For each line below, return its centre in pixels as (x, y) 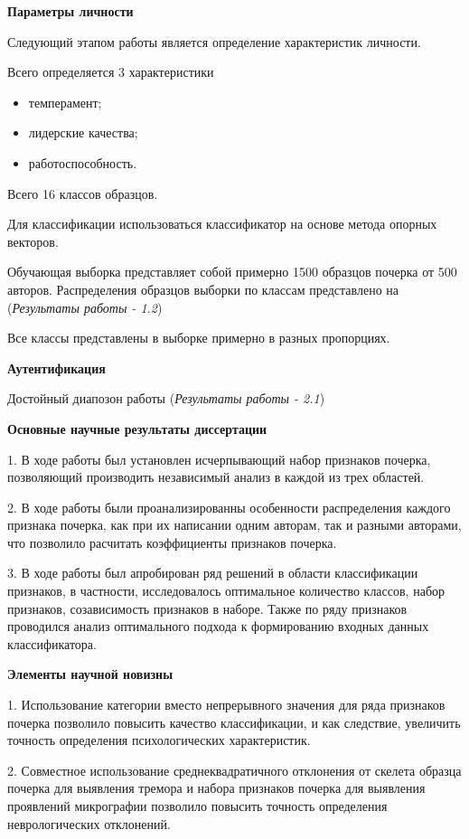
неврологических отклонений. (89, 823)
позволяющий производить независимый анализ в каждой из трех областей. (216, 477)
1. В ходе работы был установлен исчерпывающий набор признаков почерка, (219, 459)
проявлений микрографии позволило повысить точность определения (197, 806)
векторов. (33, 241)
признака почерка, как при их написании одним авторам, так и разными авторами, (234, 525)
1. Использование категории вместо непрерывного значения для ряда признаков (226, 705)
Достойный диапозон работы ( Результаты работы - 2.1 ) (166, 398)
